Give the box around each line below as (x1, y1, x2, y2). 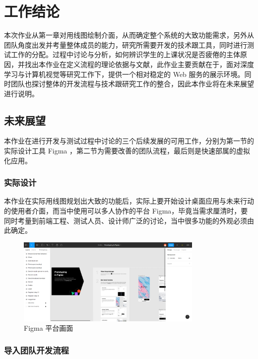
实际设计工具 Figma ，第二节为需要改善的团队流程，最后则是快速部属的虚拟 (4, 145, 251, 156)
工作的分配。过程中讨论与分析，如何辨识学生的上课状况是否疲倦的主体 (10, 49, 240, 60)
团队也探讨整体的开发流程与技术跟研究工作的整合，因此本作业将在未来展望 (10, 78, 254, 89)
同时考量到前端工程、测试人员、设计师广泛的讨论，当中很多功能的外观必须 (4, 215, 247, 225)
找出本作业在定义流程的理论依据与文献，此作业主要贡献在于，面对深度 (24, 59, 254, 69)
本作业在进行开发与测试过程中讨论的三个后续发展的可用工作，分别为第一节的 (4, 136, 254, 146)
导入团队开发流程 (4, 344, 69, 356)
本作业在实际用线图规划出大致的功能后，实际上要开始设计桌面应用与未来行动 (4, 196, 254, 206)
